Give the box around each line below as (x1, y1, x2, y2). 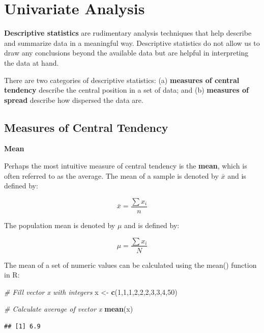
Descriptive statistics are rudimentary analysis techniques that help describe (4, 27, 252, 38)
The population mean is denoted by (4, 219, 115, 230)
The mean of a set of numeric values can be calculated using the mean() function (4, 259, 257, 270)
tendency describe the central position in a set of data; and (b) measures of (4, 85, 249, 95)
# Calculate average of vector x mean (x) (4, 303, 133, 314)
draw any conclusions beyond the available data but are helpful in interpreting (4, 47, 249, 58)
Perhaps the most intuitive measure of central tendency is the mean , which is (4, 160, 247, 171)
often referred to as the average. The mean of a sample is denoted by (4, 170, 219, 181)
